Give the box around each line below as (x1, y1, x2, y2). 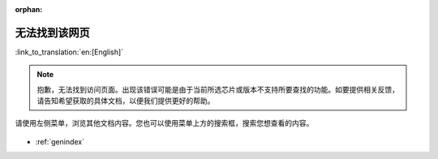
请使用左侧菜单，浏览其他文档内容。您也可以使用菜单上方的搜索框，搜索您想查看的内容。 (15, 118, 314, 128)
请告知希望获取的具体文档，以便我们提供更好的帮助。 (36, 96, 215, 105)
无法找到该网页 (15, 25, 90, 40)
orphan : (15, 5, 43, 14)
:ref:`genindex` (35, 136, 85, 146)
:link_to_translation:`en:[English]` (15, 47, 124, 57)
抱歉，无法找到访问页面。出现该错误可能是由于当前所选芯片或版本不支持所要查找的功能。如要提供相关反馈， (36, 84, 399, 94)
